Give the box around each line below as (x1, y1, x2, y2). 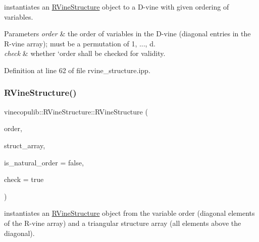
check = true (4, 174, 44, 185)
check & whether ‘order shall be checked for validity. (4, 48, 166, 58)
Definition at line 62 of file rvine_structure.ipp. (4, 65, 150, 75)
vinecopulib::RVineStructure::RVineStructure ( (4, 106, 148, 116)
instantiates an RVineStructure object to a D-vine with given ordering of (4, 2, 229, 12)
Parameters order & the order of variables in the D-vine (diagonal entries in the (4, 28, 251, 39)
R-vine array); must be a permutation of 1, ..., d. (4, 38, 156, 48)
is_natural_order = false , (4, 157, 84, 167)
